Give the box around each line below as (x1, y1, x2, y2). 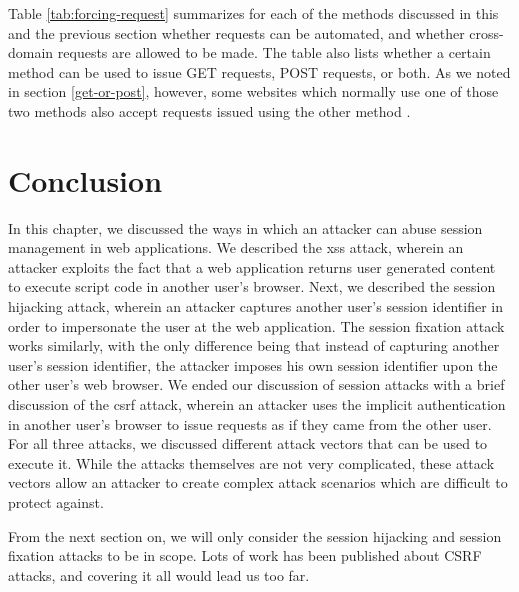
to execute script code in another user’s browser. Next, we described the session (8, 276, 496, 297)
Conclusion (8, 159, 163, 200)
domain (8, 42, 54, 63)
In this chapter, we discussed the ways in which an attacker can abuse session (8, 217, 483, 238)
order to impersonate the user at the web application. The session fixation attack (8, 315, 505, 336)
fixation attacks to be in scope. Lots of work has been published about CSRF (8, 545, 482, 566)
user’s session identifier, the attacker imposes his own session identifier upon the (8, 354, 498, 375)
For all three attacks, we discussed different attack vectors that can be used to (8, 433, 488, 454)
